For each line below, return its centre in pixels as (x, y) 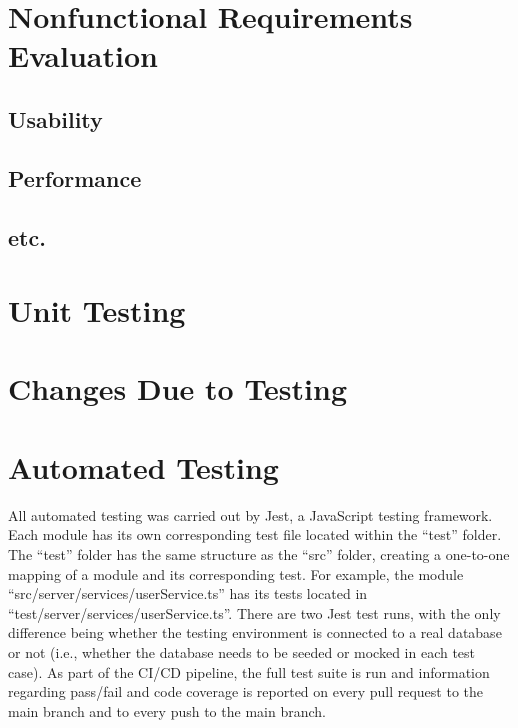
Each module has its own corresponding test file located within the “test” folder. (255, 534)
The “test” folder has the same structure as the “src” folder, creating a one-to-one (259, 553)
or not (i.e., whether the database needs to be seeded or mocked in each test (242, 651)
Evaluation (83, 55)
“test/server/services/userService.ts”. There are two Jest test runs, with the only (254, 612)
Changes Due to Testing (178, 388)
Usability (55, 118)
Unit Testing (97, 310)
